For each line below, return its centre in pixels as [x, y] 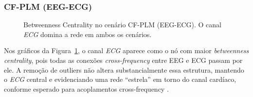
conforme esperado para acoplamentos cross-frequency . [86, 88]
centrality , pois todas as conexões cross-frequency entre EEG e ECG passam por [123, 60]
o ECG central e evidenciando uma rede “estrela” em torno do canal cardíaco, [120, 79]
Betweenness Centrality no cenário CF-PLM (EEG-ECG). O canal [122, 25]
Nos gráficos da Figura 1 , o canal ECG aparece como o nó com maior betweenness [126, 50]
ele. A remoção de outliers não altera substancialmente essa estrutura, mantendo [124, 69]
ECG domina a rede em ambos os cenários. [88, 34]
